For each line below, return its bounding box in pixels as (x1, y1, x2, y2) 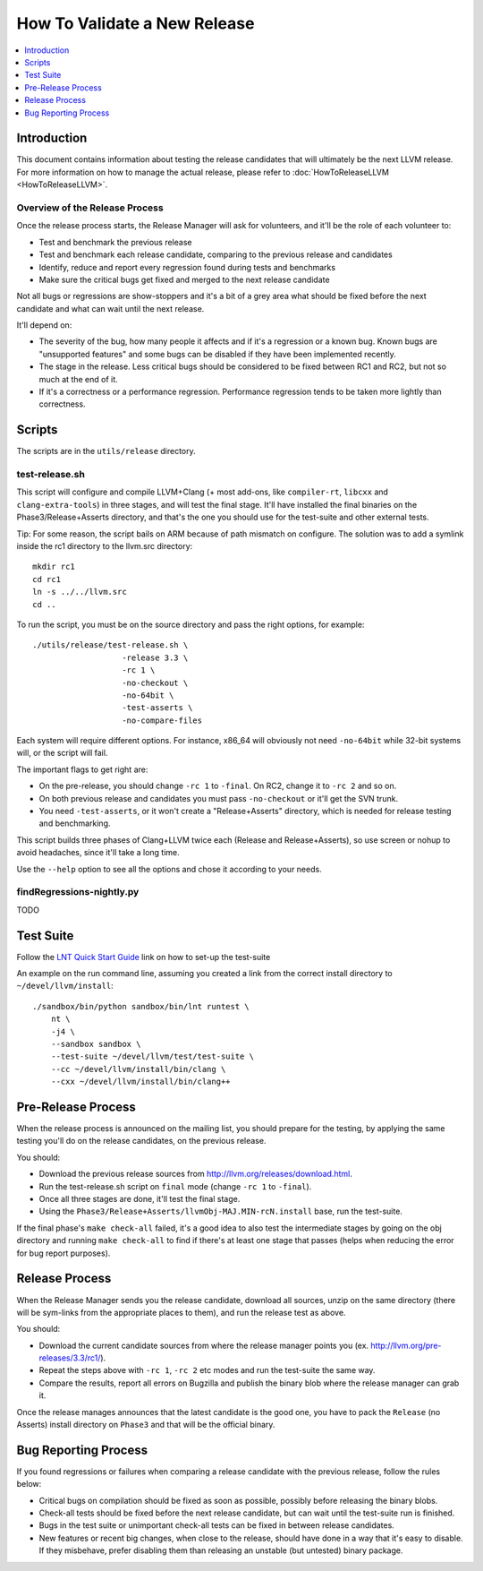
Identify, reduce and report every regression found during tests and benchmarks (38, 262, 335, 272)
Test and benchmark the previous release (38, 236, 192, 247)
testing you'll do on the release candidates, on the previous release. (16, 1136, 267, 1146)
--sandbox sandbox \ (50, 1039, 141, 1049)
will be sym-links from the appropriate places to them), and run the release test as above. (16, 1307, 346, 1318)
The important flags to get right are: (16, 764, 148, 775)
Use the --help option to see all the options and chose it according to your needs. (16, 863, 322, 874)
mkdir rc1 (32, 562, 75, 572)
